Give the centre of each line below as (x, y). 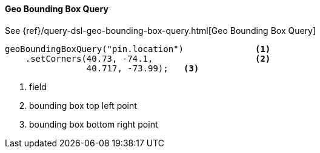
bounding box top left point (83, 105)
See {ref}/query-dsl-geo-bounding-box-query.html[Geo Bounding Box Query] (161, 30)
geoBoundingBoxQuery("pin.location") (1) (138, 49)
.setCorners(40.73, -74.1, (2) (148, 58)
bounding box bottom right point (94, 124)
